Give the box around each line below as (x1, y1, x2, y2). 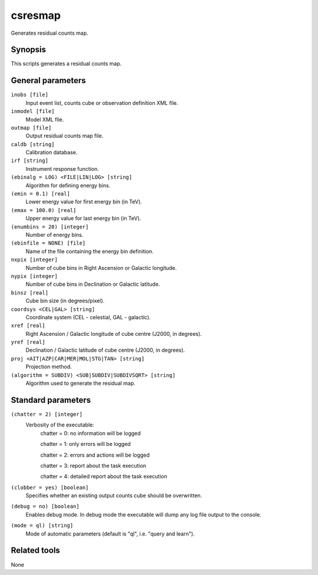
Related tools (11, 546, 60, 556)
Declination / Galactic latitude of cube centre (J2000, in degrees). (25, 346, 185, 353)
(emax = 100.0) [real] (11, 207, 77, 213)
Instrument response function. (25, 165, 100, 172)
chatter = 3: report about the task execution (40, 462, 147, 469)
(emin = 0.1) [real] (11, 190, 71, 197)
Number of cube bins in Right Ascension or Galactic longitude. (25, 264, 177, 271)
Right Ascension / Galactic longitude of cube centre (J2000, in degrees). (25, 330, 202, 337)
